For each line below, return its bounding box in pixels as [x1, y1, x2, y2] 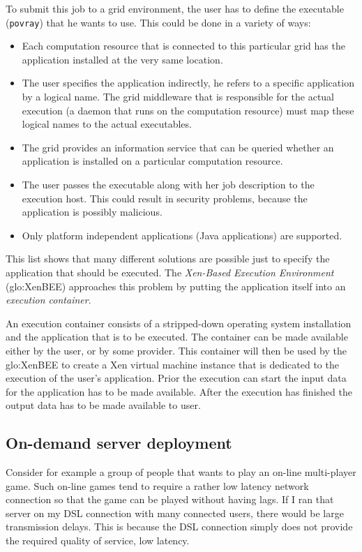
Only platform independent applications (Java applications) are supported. [22, 227, 342, 242]
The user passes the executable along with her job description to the [22, 177, 315, 191]
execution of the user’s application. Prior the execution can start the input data [6, 371, 347, 385]
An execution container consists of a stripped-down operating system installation [6, 315, 352, 330]
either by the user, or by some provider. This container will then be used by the [6, 343, 347, 357]
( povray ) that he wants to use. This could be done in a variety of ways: [6, 15, 311, 29]
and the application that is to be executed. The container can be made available [6, 329, 348, 344]
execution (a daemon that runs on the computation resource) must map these [22, 103, 354, 117]
